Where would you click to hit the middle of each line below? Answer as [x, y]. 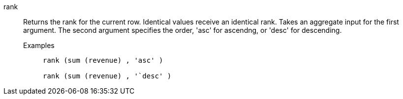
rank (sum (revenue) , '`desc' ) [107, 76]
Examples [39, 45]
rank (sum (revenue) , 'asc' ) [103, 60]
